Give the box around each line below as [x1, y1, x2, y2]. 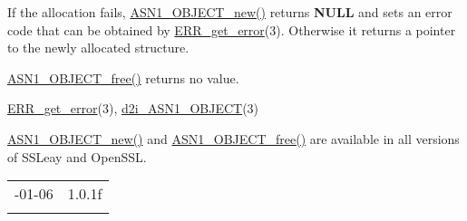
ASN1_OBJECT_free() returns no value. [7, 68, 239, 87]
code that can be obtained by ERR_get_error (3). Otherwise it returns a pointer [7, 20, 456, 39]
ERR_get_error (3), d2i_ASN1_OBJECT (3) [7, 99, 259, 118]
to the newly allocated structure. [7, 38, 190, 57]
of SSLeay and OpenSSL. [7, 147, 147, 166]
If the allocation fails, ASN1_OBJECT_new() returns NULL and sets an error [7, 3, 452, 21]
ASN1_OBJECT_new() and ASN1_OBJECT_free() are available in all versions [7, 129, 460, 148]
